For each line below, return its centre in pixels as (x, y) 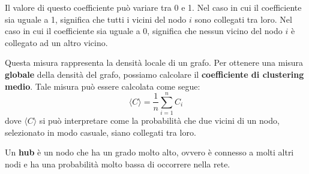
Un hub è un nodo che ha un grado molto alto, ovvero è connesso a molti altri (149, 152)
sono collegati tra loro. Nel (243, 19)
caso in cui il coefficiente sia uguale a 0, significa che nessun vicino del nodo (144, 31)
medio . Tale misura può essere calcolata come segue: (103, 86)
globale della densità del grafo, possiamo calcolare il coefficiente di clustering (154, 74)
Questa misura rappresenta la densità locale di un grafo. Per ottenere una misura (154, 62)
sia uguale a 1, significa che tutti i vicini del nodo (96, 19)
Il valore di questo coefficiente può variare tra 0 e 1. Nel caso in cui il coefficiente (153, 7)
